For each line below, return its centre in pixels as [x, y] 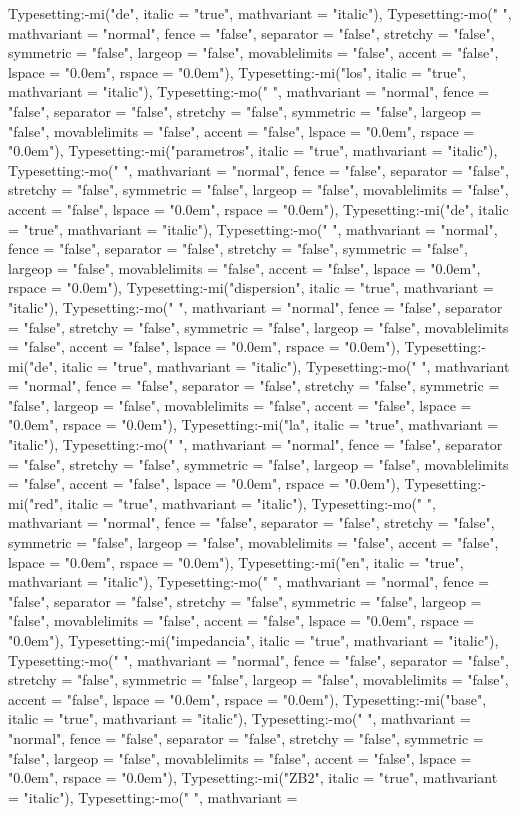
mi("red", [35, 502]
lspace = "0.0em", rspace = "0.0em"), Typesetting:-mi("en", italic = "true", [236, 561]
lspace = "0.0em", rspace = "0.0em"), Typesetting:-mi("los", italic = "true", [237, 71]
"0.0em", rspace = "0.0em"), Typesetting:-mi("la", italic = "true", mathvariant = [253, 424]
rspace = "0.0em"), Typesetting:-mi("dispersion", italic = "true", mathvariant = [251, 287]
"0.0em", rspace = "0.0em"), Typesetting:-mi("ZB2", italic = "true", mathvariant [253, 777]
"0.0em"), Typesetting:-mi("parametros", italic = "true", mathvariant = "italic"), [253, 150]
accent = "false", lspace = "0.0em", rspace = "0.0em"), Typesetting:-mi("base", [247, 698]
